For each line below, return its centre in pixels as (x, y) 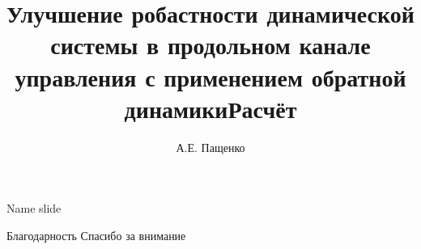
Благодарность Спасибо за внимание (96, 235)
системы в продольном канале (210, 45)
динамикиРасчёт (210, 108)
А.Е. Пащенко (210, 147)
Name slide (34, 208)
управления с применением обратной (210, 76)
